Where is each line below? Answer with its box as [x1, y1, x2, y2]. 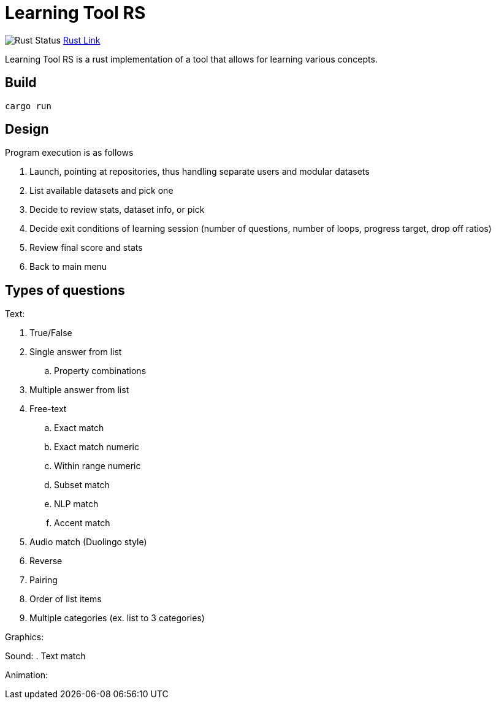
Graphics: [5, 632, 44, 643]
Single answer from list [29, 346, 122, 358]
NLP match [54, 499, 99, 510]
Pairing [29, 575, 58, 586]
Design [5, 121, 49, 137]
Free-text [29, 404, 67, 415]
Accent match [54, 518, 110, 529]
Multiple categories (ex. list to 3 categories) [29, 613, 205, 624]
